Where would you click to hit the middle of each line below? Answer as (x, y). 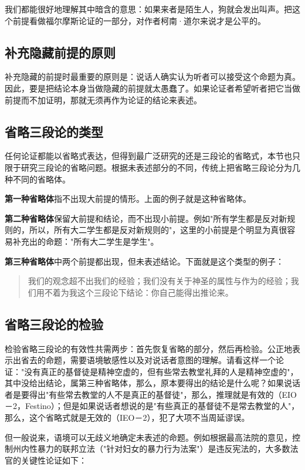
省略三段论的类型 (54, 131)
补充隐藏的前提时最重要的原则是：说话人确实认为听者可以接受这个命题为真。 (152, 77)
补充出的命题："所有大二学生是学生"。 (86, 241)
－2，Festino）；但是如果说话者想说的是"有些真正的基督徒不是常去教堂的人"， (152, 406)
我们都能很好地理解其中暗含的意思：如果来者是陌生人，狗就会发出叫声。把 (148, 9)
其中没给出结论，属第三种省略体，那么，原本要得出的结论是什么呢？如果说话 (152, 383)
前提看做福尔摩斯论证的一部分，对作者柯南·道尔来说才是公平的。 (139, 20)
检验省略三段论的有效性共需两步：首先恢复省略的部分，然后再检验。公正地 (148, 348)
